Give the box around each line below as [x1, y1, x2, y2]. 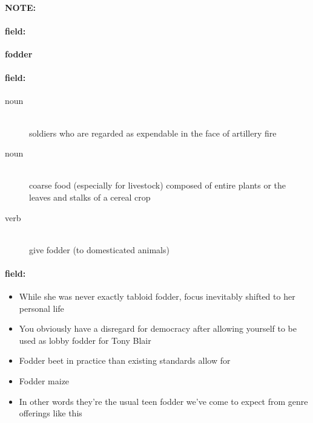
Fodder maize [19, 375, 70, 387]
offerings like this [19, 407, 82, 419]
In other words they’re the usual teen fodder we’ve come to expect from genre [19, 395, 308, 407]
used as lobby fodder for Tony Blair [19, 334, 151, 346]
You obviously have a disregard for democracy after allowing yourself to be [19, 322, 297, 335]
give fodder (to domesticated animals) [29, 243, 170, 256]
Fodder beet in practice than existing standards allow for [19, 354, 231, 367]
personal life [19, 302, 64, 314]
